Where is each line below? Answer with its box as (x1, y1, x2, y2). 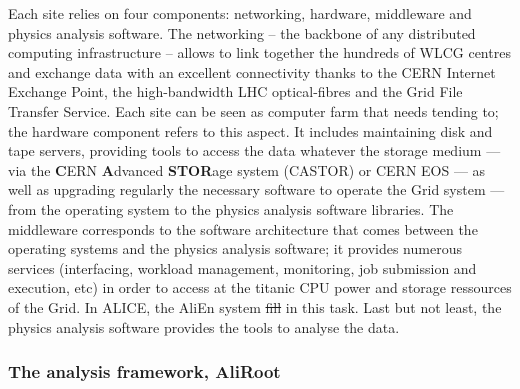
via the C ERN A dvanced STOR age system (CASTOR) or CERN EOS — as (8, 159, 486, 180)
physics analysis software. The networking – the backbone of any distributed (8, 22, 476, 43)
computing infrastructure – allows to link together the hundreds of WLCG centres (8, 42, 511, 63)
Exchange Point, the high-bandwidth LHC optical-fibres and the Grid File (8, 81, 463, 102)
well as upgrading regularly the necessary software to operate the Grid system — (8, 179, 505, 200)
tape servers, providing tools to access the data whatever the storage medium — (8, 140, 501, 161)
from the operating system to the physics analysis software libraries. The (8, 198, 454, 219)
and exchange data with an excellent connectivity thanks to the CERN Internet (8, 61, 496, 82)
